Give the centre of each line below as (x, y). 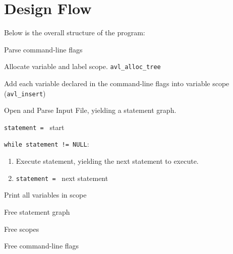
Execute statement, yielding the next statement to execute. (107, 161)
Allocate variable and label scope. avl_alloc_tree (82, 66)
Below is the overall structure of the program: (75, 33)
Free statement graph (37, 211)
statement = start (34, 127)
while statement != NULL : (47, 144)
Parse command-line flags (43, 49)
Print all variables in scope (45, 195)
